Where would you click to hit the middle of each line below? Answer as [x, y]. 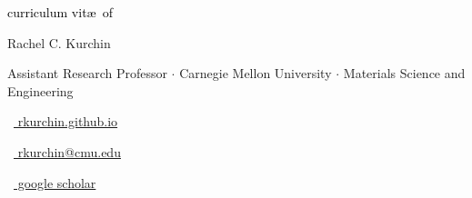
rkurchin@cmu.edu [69, 151]
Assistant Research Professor [87, 73]
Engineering [40, 90]
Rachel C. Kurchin [59, 42]
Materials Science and [404, 73]
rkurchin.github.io [68, 121]
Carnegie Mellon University [256, 73]
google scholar [57, 182]
